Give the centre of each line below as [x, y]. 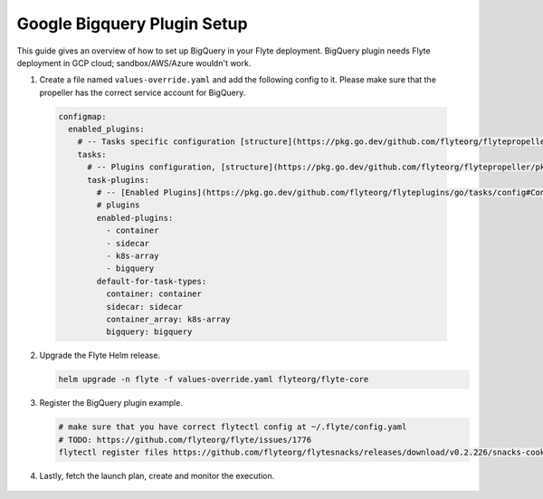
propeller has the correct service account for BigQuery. [143, 92]
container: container [154, 294]
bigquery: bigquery [149, 332]
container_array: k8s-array [168, 319]
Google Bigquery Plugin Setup [132, 24]
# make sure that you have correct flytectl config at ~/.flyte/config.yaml [233, 427]
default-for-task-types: [152, 281]
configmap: [82, 116]
